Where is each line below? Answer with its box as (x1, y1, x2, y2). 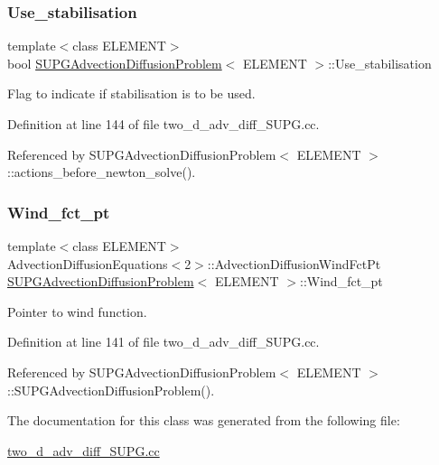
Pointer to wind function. (7, 302, 147, 321)
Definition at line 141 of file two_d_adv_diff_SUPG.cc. (7, 332, 320, 351)
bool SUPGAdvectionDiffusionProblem (7, 53, 222, 72)
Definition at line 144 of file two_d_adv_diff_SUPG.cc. (7, 115, 320, 133)
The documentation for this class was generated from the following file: (7, 411, 400, 430)
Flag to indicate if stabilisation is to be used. (7, 84, 256, 103)
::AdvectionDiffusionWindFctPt (207, 254, 381, 273)
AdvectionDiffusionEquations (7, 254, 168, 273)
